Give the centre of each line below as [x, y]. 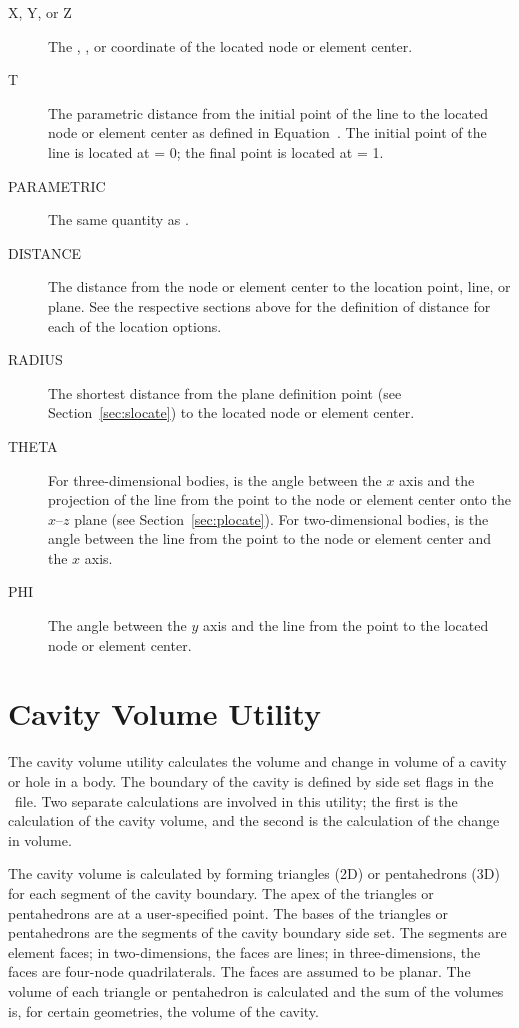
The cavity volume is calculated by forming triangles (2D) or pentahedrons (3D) [254, 873]
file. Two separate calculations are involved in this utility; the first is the [236, 800]
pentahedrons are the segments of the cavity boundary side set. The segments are [257, 932]
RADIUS [35, 359]
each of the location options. [135, 325]
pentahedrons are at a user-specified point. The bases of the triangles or [228, 912]
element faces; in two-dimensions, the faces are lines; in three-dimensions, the [244, 951]
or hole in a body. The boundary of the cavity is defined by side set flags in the [251, 780]
